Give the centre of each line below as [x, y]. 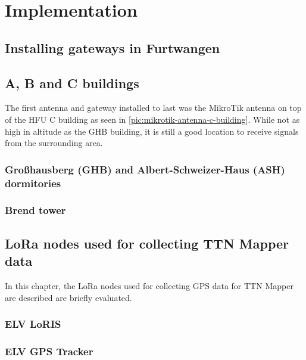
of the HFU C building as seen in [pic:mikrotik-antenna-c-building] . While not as [152, 119]
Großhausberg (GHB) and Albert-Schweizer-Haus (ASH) [145, 169]
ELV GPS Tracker [49, 351]
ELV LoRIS [33, 324]
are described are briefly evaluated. [68, 297]
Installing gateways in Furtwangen [113, 47]
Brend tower [35, 210]
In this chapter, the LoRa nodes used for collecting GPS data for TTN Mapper [149, 285]
